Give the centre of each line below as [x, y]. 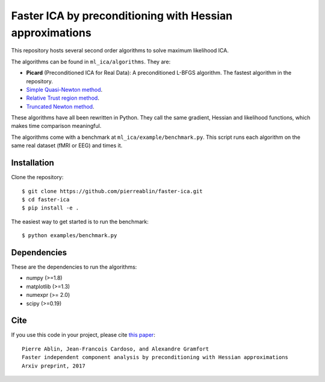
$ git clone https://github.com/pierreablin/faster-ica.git [112, 191]
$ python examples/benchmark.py [70, 236]
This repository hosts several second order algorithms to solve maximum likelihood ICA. [120, 51]
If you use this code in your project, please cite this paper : [83, 335]
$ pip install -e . [51, 208]
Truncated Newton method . [60, 106]
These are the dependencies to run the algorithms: [74, 267]
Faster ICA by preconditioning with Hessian [122, 16]
